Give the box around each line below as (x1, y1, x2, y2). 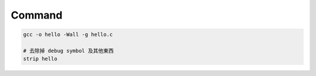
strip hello (23, 56, 58, 62)
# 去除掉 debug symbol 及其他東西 (23, 47, 114, 54)
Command (11, 9, 63, 21)
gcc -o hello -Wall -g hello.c (23, 31, 114, 38)
